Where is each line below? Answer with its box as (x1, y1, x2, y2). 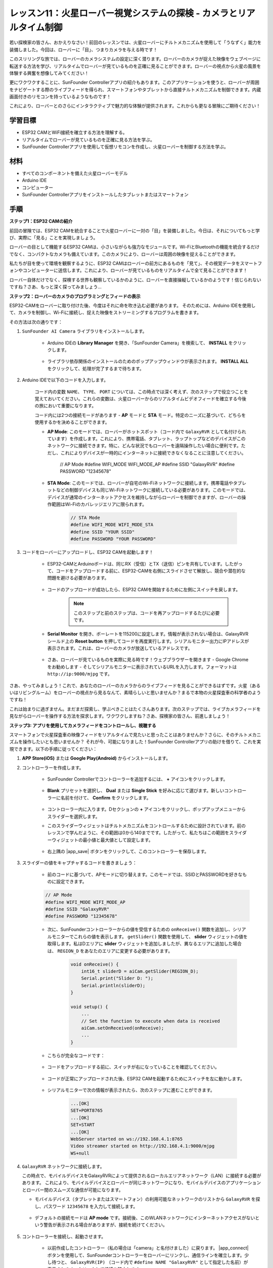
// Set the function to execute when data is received (81, 1018, 220, 1024)
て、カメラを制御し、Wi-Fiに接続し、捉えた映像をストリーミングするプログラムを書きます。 (9, 309, 202, 315)
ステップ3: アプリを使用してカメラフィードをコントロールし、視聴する (9, 722, 157, 728)
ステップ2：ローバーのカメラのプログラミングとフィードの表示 (9, 293, 141, 299)
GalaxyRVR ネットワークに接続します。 (22, 1163, 105, 1169)
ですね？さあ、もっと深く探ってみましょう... (9, 284, 102, 290)
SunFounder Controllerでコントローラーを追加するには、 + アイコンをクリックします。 (47, 776, 228, 782)
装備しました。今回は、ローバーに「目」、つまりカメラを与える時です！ (9, 46, 158, 53)
